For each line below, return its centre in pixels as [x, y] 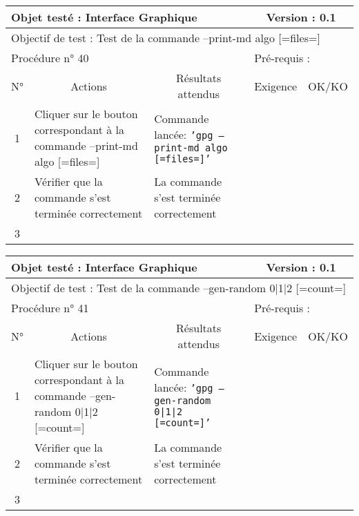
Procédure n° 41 [50, 308]
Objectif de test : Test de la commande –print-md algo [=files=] [166, 38]
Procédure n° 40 [50, 58]
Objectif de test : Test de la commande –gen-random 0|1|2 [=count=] [179, 288]
